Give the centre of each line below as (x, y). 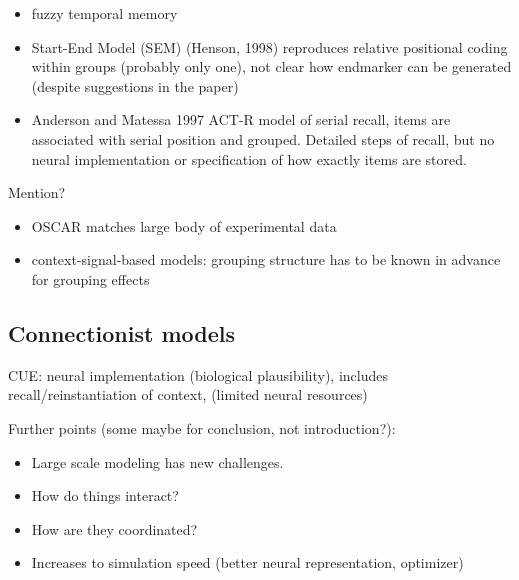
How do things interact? (105, 495)
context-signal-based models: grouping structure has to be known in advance (266, 259)
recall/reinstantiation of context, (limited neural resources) (188, 394)
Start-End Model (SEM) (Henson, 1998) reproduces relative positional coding (269, 46)
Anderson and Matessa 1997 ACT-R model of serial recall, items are (241, 119)
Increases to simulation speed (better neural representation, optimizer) (247, 562)
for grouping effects (90, 278)
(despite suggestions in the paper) (135, 85)
